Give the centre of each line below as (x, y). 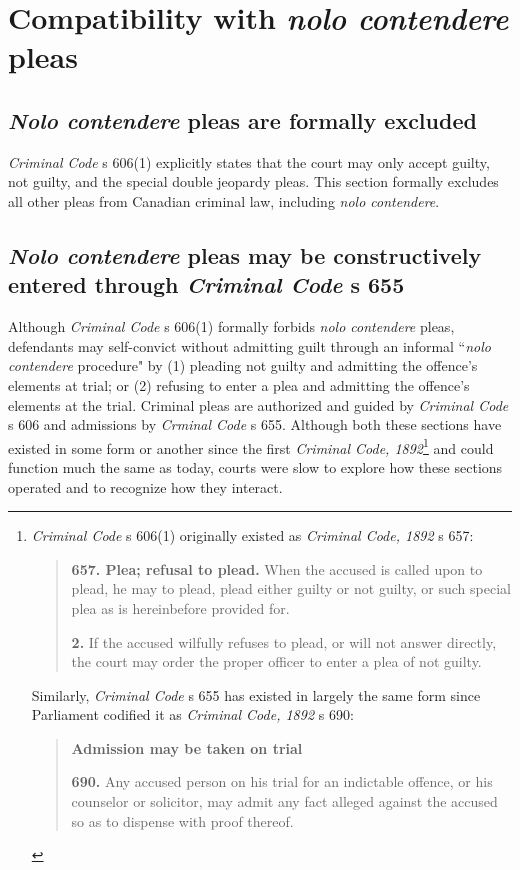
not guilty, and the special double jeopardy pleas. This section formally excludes (253, 181)
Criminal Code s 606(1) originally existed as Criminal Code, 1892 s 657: (252, 535)
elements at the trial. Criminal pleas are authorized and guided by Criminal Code (258, 404)
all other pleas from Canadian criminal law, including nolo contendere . (224, 200)
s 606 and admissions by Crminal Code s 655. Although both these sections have (255, 424)
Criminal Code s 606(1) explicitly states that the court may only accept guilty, (249, 161)
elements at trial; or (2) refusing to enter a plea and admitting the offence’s (239, 384)
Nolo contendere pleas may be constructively (245, 254)
